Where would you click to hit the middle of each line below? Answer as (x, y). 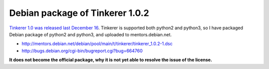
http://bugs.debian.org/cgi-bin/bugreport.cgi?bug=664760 (82, 51)
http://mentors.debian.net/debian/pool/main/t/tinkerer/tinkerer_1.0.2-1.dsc (97, 44)
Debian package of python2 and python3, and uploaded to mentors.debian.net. (90, 34)
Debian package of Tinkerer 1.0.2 (79, 13)
